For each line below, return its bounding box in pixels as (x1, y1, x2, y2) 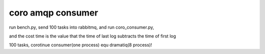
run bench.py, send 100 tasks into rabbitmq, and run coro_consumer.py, (9, 24, 155, 30)
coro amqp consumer (9, 7, 98, 18)
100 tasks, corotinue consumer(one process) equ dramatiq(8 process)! (9, 42, 152, 48)
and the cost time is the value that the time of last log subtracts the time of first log (9, 33, 176, 39)
